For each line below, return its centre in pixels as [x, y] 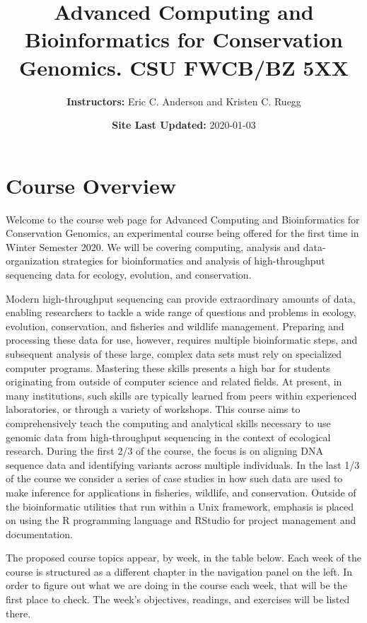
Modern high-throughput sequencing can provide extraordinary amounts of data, [181, 298]
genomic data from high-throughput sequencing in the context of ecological [168, 437]
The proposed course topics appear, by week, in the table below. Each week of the [183, 558]
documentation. [39, 534]
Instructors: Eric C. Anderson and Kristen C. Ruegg [184, 101]
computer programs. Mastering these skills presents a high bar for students [168, 367]
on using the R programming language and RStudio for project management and [181, 520]
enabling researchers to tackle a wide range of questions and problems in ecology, [181, 312]
